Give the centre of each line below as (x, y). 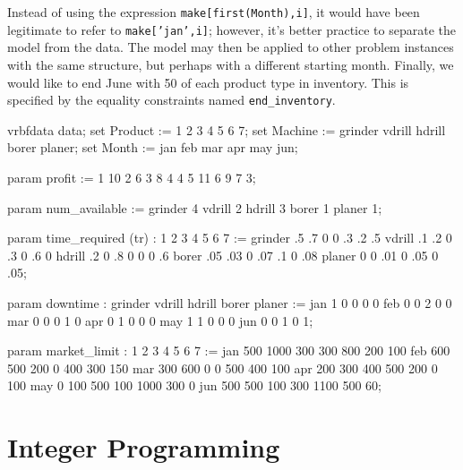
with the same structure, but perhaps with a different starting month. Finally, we (231, 64)
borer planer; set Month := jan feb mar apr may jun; (153, 147)
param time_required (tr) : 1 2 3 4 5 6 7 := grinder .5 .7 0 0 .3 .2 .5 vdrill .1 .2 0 (230, 238)
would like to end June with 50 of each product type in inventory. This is (208, 82)
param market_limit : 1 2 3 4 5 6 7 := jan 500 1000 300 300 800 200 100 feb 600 (229, 350)
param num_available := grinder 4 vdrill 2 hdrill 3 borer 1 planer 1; (195, 207)
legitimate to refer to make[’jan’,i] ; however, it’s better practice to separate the (231, 29)
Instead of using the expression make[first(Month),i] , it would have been (214, 12)
